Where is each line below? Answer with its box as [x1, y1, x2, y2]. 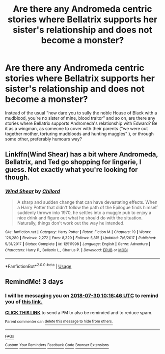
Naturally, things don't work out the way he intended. [17, 220, 125, 226]
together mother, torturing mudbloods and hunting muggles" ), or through [5, 131, 154, 136]
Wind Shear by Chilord [5, 188, 60, 195]
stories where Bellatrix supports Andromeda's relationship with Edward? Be [5, 120, 158, 126]
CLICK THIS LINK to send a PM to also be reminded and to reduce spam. [5, 309, 153, 315]
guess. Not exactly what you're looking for [5, 165, 138, 174]
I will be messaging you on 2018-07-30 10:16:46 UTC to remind [5, 292, 159, 299]
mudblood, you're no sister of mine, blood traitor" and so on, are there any [5, 115, 156, 121]
